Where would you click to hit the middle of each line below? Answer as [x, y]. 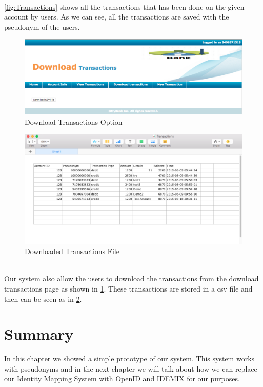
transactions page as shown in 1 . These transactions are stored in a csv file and [128, 288]
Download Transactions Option [74, 121]
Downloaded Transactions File [72, 251]
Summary [39, 334]
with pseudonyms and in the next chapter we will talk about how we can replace [131, 368]
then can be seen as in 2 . [43, 298]
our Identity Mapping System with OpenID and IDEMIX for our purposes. [122, 379]
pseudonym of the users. [42, 26]
